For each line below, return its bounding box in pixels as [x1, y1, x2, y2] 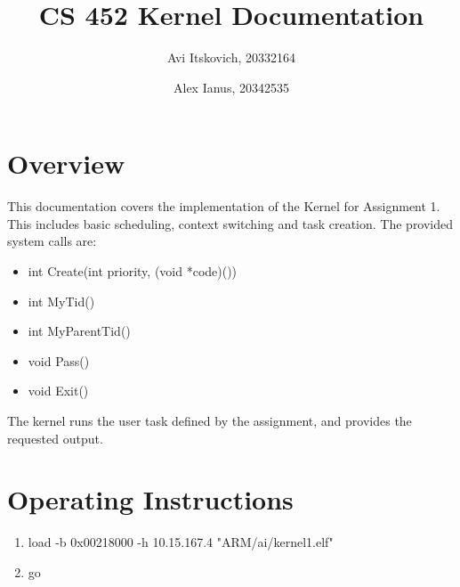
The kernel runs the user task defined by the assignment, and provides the [7, 412, 412, 429]
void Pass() [28, 351, 90, 370]
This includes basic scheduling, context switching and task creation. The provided [7, 214, 454, 232]
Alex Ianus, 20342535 [174, 77, 289, 96]
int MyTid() [28, 291, 95, 310]
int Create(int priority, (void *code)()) [28, 262, 238, 281]
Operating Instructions [7, 481, 294, 518]
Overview [7, 145, 125, 182]
